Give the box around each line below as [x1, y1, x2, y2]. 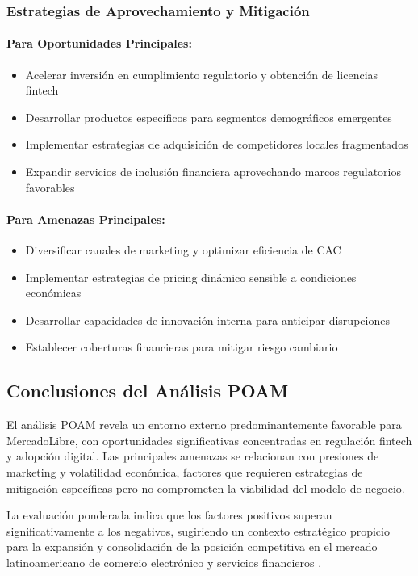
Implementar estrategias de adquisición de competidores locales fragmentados [25, 136, 408, 153]
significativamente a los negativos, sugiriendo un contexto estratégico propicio [6, 522, 390, 539]
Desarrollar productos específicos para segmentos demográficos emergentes [25, 108, 392, 125]
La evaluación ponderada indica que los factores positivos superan [6, 507, 332, 523]
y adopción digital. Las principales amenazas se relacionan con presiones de [6, 448, 379, 465]
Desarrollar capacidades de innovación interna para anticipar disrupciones [25, 311, 390, 328]
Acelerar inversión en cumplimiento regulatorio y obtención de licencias [25, 65, 378, 82]
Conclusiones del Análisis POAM [6, 378, 289, 403]
